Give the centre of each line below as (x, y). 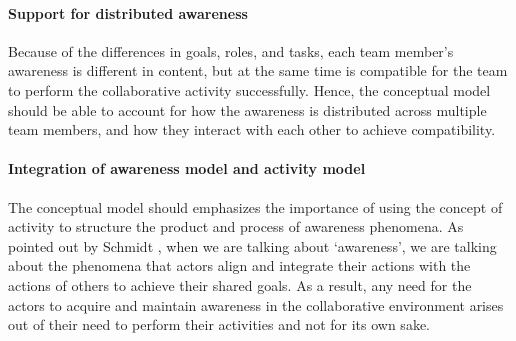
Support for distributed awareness (128, 12)
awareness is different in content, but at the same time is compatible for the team (258, 70)
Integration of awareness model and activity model (187, 168)
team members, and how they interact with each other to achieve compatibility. (252, 129)
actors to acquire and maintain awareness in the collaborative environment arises (256, 304)
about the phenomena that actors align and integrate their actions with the (239, 265)
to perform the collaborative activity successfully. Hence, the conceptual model (249, 89)
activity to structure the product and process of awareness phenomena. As (236, 226)
